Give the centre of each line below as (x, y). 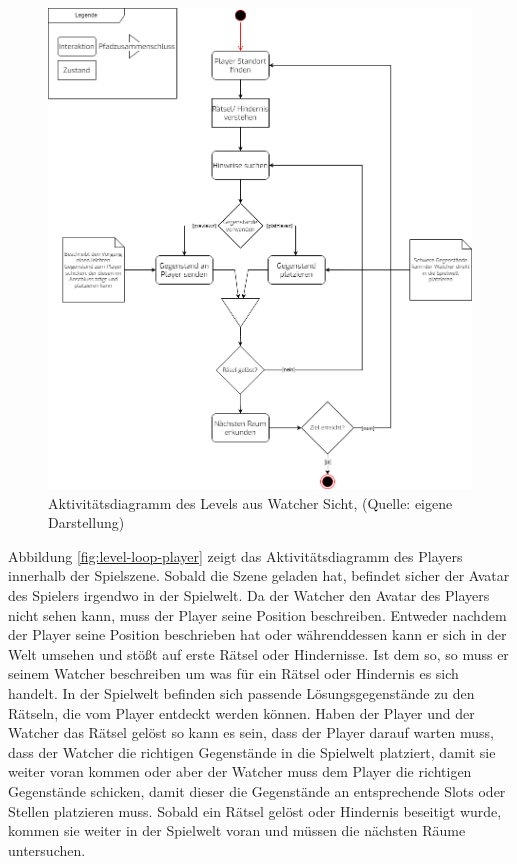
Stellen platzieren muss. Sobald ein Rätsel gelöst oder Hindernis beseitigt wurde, (255, 810)
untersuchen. (47, 849)
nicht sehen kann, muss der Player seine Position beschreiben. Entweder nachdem (257, 614)
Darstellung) (86, 522)
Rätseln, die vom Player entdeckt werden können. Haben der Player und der (241, 712)
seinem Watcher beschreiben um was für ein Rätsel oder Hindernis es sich (233, 673)
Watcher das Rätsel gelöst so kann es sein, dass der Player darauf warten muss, (251, 732)
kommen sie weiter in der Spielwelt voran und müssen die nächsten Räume (237, 830)
